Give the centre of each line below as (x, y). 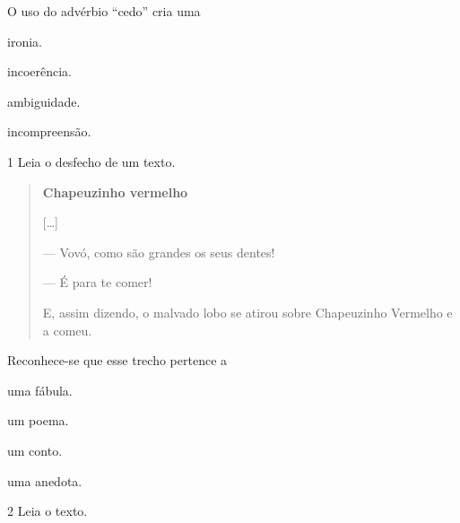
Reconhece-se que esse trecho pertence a (117, 360)
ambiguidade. (44, 101)
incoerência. (39, 71)
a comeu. (67, 330)
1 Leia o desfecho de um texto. (91, 161)
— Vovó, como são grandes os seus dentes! (159, 252)
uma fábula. (40, 390)
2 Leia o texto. (48, 511)
